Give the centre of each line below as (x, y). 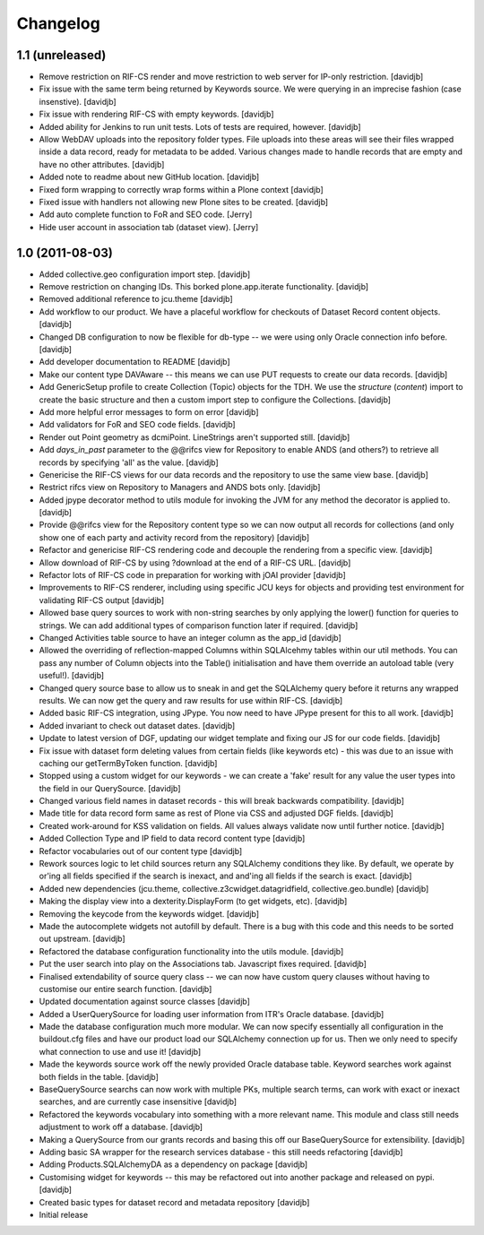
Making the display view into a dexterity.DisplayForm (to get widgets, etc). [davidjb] (193, 902)
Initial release (64, 1214)
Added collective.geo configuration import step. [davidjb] (145, 274)
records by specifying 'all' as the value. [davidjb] (129, 462)
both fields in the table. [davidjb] (99, 1076)
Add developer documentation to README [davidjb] (134, 362)
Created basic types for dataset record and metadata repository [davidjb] (174, 1202)
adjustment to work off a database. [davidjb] (121, 1127)
